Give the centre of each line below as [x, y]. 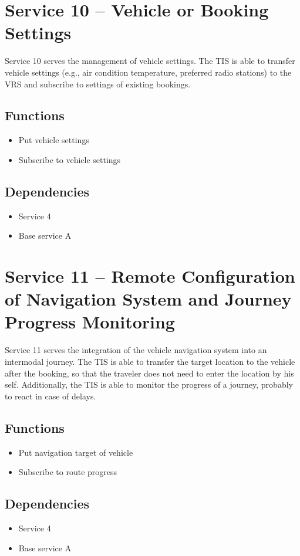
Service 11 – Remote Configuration [150, 276]
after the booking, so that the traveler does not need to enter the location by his [149, 373]
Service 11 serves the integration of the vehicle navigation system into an [136, 350]
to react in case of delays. [50, 396]
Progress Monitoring [90, 322]
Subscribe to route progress [68, 472]
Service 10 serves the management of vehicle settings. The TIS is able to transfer [150, 61]
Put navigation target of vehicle [76, 452]
